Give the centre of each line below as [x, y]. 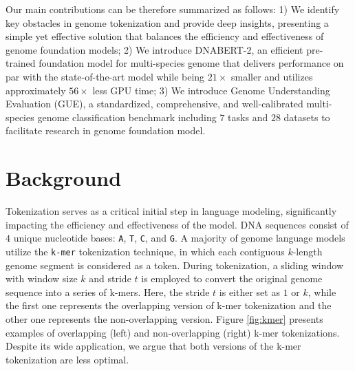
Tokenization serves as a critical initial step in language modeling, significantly [171, 211]
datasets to [307, 117]
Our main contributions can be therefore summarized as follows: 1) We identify [173, 9]
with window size [42, 278]
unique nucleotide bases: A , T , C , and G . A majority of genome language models [179, 238]
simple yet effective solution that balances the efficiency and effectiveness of [165, 36]
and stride [110, 278]
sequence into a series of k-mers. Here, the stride [108, 291]
